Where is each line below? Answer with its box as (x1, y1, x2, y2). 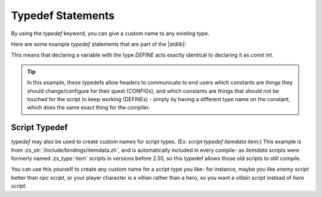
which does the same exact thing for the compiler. (27, 104, 150, 111)
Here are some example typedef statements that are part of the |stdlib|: (11, 40, 187, 48)
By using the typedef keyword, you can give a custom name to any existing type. (11, 30, 210, 37)
